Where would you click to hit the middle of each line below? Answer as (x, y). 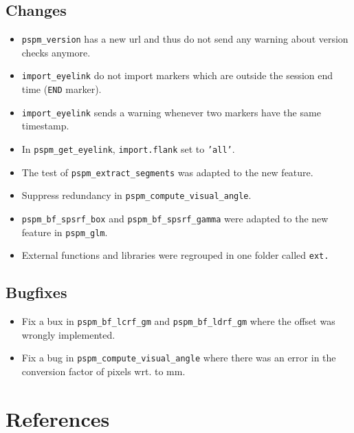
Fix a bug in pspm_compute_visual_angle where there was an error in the (179, 358)
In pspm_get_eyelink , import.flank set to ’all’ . (128, 149)
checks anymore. (56, 52)
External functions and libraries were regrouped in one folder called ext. (175, 255)
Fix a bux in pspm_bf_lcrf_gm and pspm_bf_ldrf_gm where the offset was (178, 321)
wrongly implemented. (68, 334)
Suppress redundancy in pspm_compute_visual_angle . (136, 195)
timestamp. (45, 126)
